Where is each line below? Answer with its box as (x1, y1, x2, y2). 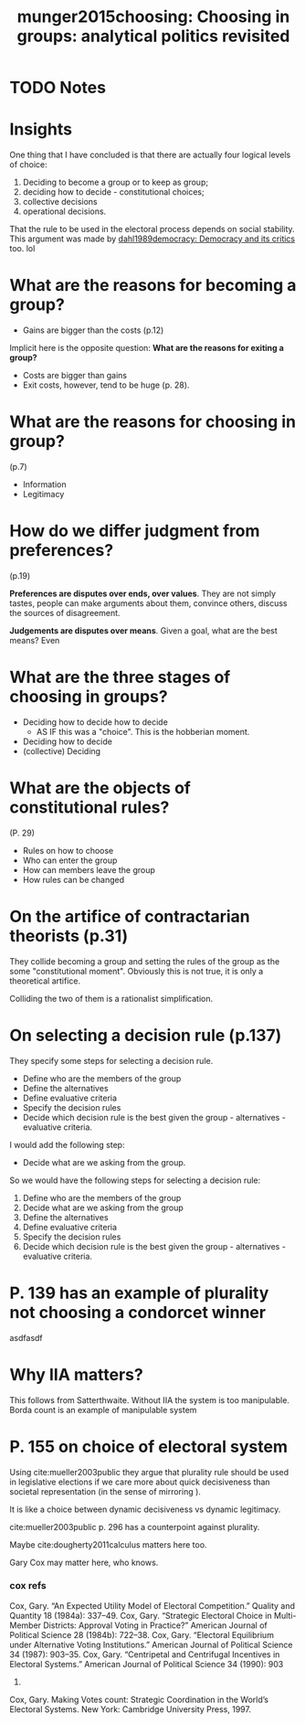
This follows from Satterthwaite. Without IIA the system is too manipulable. (9, 1394, 290, 1405)
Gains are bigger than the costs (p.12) (22, 325, 164, 335)
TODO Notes (9, 78, 107, 98)
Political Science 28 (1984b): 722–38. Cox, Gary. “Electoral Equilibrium (9, 1629, 274, 1640)
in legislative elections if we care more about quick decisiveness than (9, 1476, 271, 1487)
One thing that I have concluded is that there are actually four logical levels (9, 149, 291, 161)
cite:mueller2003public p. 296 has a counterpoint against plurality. (9, 1521, 260, 1532)
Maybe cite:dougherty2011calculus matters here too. (9, 1538, 207, 1550)
